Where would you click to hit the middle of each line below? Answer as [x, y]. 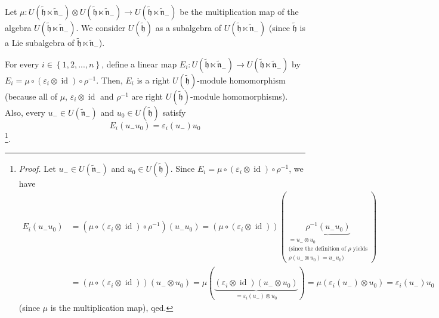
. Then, [109, 80]
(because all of [31, 96]
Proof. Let [37, 169]
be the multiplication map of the [239, 11]
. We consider [101, 27]
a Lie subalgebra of [40, 43]
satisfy [174, 112]
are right [147, 96]
